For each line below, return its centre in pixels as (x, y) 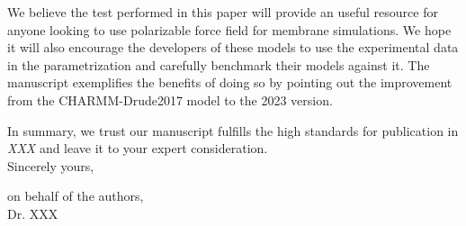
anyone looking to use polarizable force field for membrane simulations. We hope (229, 29)
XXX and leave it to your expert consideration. (138, 148)
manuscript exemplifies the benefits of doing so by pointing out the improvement (230, 82)
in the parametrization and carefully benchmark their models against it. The (219, 64)
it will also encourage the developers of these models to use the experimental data (233, 47)
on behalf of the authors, (76, 196)
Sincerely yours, (51, 165)
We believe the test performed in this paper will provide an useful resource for (223, 12)
